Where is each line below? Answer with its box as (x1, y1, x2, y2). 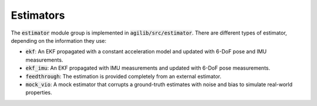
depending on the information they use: (11, 37, 107, 44)
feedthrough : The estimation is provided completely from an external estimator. (25, 73, 222, 80)
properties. (25, 89, 52, 96)
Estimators (11, 9, 65, 22)
